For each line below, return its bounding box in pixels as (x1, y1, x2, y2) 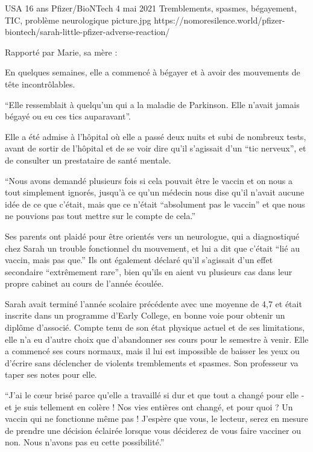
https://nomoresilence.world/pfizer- (154, 13, 285, 26)
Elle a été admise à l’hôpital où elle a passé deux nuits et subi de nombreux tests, (5, 130, 306, 142)
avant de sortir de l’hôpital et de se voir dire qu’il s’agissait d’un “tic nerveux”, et (5, 142, 306, 154)
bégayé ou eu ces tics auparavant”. (5, 110, 131, 123)
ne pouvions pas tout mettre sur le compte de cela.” (5, 209, 196, 222)
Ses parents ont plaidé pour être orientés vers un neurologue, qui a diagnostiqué (5, 229, 300, 242)
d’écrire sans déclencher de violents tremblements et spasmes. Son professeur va (5, 356, 299, 369)
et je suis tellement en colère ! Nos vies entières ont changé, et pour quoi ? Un (5, 400, 293, 413)
